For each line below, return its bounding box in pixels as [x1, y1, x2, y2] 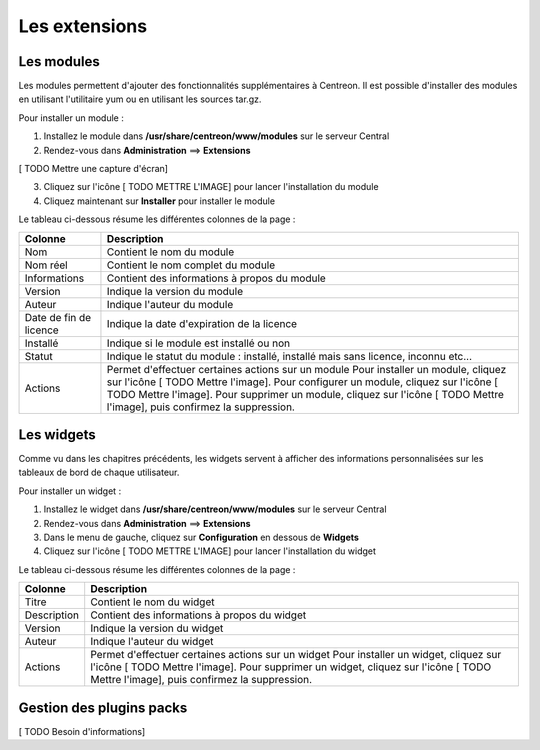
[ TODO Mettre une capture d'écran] [18, 163, 169, 175]
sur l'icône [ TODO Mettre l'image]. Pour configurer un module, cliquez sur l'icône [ [106, 375, 499, 389]
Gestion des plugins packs [18, 699, 188, 716]
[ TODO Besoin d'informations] [18, 725, 146, 737]
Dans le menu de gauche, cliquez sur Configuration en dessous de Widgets [43, 531, 360, 544]
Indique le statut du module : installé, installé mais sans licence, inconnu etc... [106, 349, 473, 363]
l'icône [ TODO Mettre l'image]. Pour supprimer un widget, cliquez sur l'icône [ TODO [90, 660, 492, 674]
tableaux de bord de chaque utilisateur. [18, 466, 180, 479]
